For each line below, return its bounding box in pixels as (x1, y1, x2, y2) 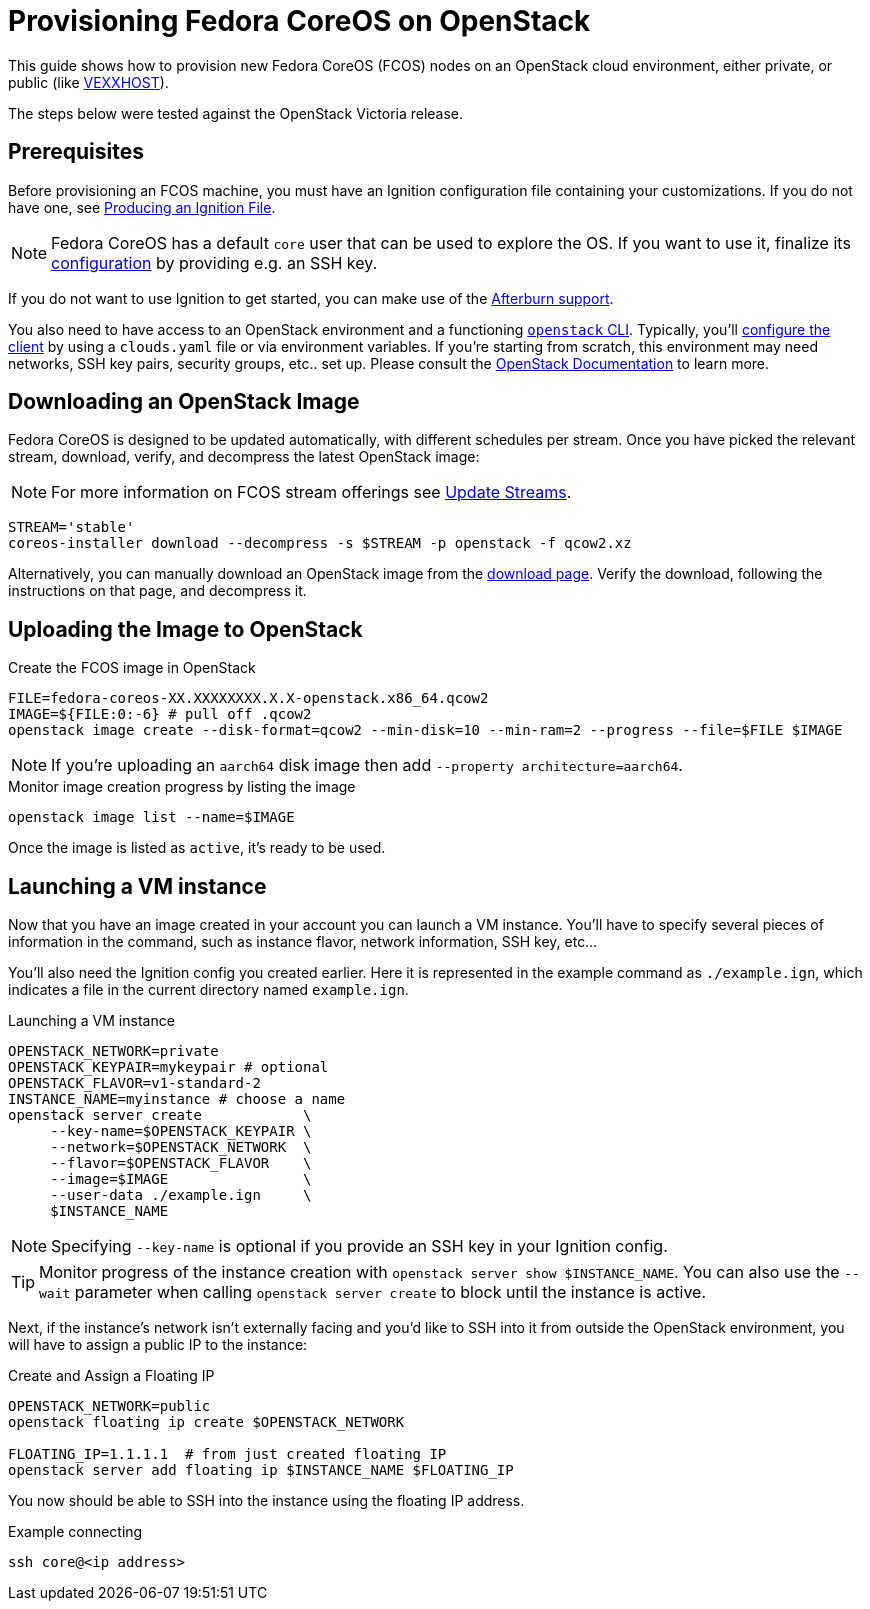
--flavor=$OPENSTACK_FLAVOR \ (50, 1155, 312, 1172)
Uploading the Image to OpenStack (8, 616, 363, 642)
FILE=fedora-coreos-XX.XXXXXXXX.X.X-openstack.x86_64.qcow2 (8, 690, 489, 707)
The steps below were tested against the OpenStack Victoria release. (8, 104, 464, 122)
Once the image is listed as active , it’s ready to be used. (8, 839, 386, 857)
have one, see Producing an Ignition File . (8, 198, 276, 216)
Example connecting (8, 1523, 143, 1541)
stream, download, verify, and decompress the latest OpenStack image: (8, 448, 480, 466)
